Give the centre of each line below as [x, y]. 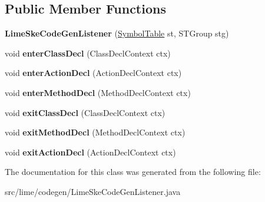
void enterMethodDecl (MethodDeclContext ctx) [98, 92]
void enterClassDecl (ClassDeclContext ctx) [88, 53]
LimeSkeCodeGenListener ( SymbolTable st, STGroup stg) [117, 33]
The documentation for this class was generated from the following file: [133, 172]
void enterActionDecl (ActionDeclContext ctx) [93, 73]
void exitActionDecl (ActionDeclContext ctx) [90, 152]
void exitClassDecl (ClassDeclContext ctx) [85, 112]
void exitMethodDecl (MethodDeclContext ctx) [95, 132]
